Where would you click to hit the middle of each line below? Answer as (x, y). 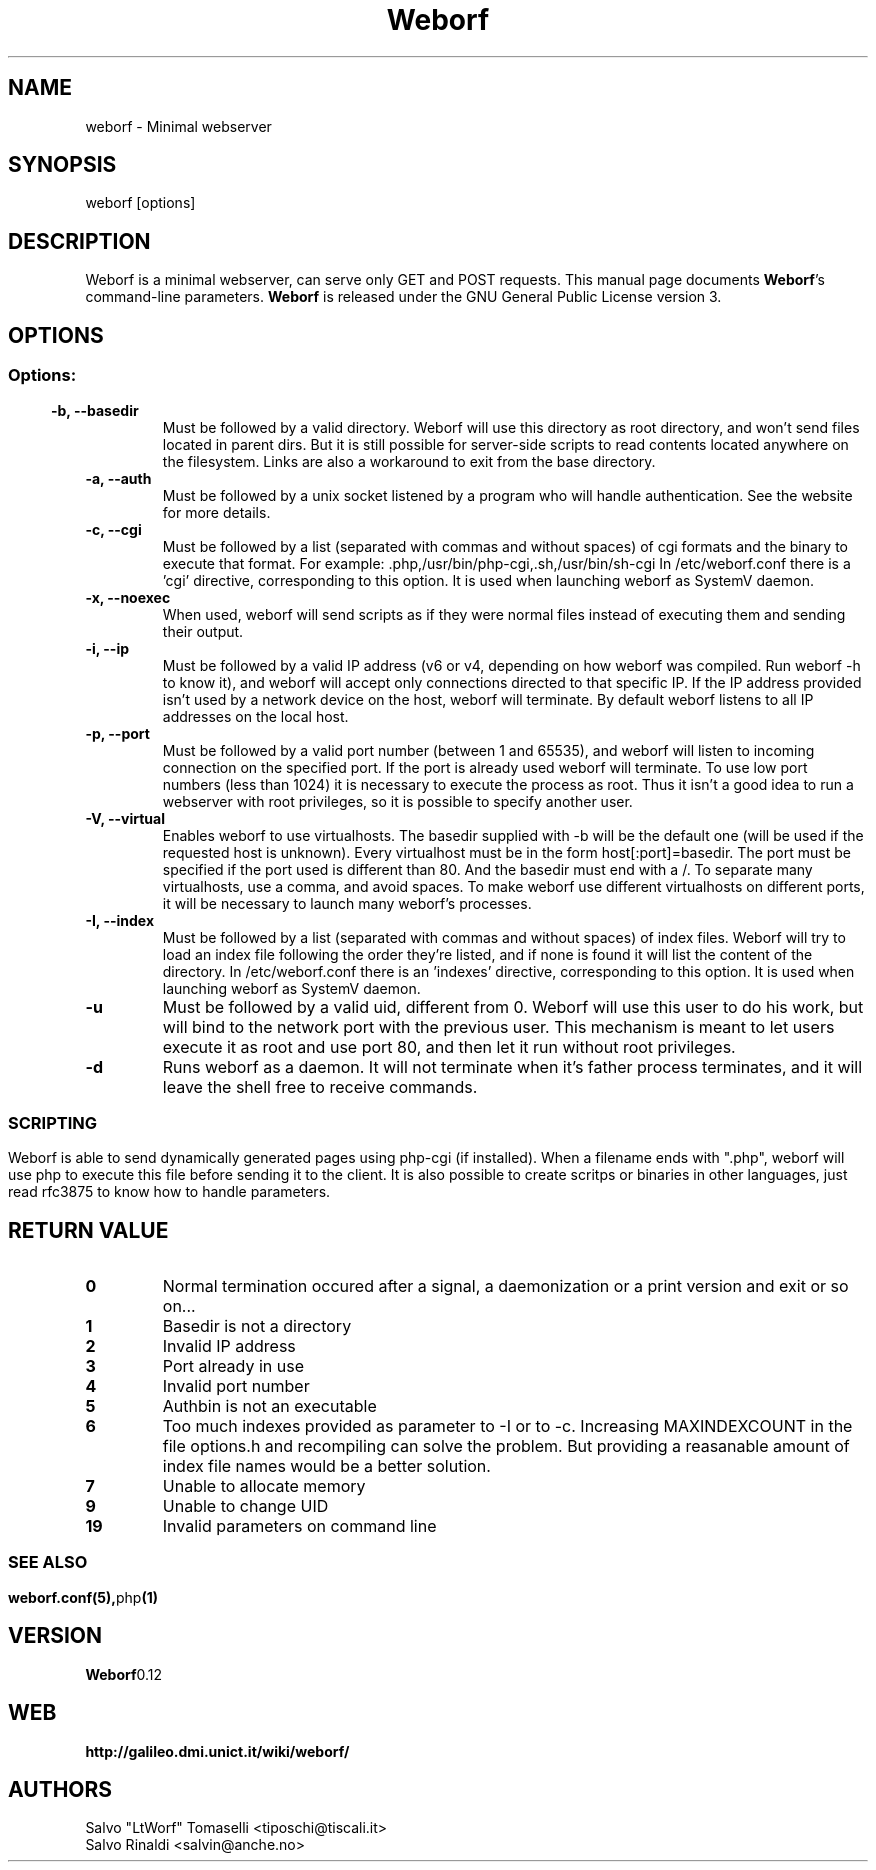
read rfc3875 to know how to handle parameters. (169, 1192)
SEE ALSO (48, 1562)
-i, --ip (107, 648)
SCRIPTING (53, 1122)
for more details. (216, 512)
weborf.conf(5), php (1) (83, 1597)
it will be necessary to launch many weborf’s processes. (347, 903)
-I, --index (120, 920)
